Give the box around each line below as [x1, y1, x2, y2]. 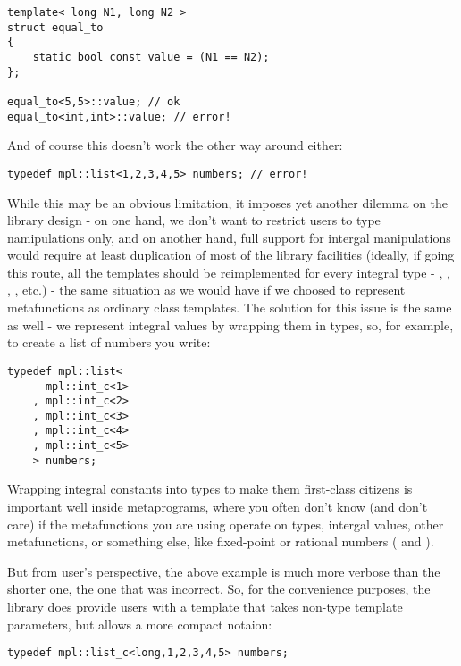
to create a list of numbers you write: [7, 333, 211, 352]
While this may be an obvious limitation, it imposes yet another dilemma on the [7, 193, 448, 212]
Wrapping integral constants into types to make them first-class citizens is [7, 479, 413, 498]
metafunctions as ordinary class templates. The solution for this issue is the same [7, 298, 452, 317]
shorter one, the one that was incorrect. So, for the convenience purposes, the [7, 579, 431, 598]
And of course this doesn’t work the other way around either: [7, 136, 343, 154]
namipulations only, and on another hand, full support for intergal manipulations [7, 228, 451, 246]
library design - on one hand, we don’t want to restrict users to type [7, 211, 381, 229]
